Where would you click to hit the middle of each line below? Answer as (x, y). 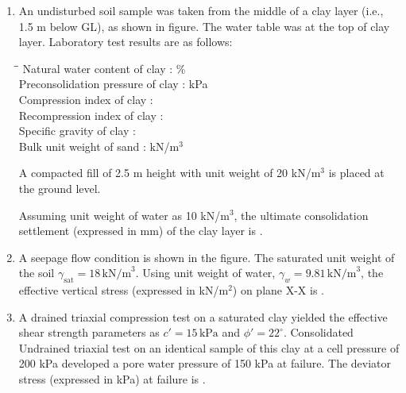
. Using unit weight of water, (205, 273)
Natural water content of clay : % (104, 68)
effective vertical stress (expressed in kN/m (124, 290)
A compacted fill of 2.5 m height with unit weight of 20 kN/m (170, 173)
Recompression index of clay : (91, 115)
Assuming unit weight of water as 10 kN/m (124, 215)
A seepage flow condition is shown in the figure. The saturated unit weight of (207, 257)
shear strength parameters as (89, 332)
